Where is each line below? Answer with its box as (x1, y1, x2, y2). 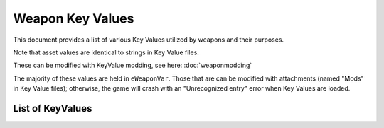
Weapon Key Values (13, 11, 134, 26)
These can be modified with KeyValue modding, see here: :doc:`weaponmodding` (13, 61, 252, 70)
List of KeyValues (13, 103, 92, 115)
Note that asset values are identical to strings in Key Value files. (13, 48, 199, 57)
